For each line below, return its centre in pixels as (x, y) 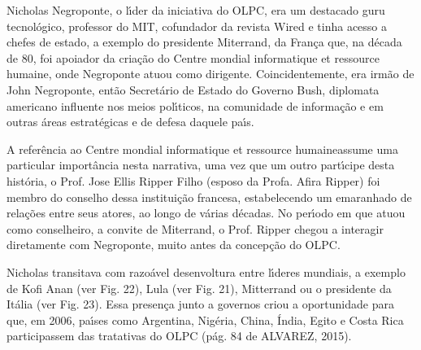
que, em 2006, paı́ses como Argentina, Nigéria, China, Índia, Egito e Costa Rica (205, 319)
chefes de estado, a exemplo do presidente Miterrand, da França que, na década (204, 42)
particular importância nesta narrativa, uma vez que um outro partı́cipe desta (201, 165)
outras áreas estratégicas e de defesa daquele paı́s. (130, 122)
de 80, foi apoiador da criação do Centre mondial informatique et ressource (193, 57)
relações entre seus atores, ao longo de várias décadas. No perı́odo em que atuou (206, 213)
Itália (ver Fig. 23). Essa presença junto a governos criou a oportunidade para (200, 304)
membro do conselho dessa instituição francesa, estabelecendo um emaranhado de (209, 197)
